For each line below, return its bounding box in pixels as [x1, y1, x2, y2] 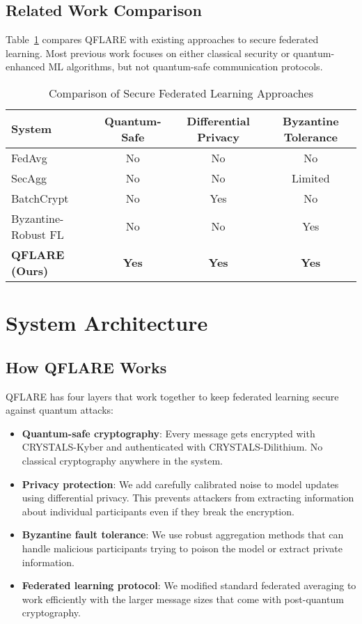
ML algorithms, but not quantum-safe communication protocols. [48, 59, 323, 74]
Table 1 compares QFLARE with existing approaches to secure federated [6, 32, 319, 47]
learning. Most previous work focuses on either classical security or [6, 45, 290, 60]
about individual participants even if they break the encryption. [22, 504, 294, 518]
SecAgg [11, 169, 47, 186]
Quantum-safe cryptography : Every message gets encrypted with [22, 426, 315, 440]
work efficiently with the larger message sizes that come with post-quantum [22, 591, 344, 606]
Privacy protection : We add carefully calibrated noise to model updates [22, 476, 339, 491]
